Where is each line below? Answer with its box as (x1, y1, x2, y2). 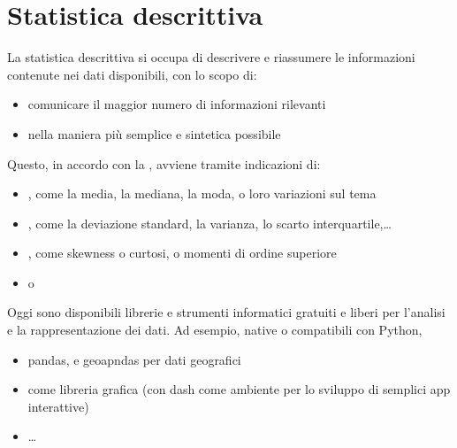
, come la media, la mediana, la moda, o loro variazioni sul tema (27, 184, 377, 203)
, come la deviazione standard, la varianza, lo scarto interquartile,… (27, 213, 392, 232)
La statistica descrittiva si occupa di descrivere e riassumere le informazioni (7, 48, 415, 66)
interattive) (27, 397, 89, 415)
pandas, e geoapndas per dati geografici (27, 350, 241, 368)
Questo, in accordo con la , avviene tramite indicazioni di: (7, 154, 321, 173)
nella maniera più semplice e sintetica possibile (27, 124, 281, 143)
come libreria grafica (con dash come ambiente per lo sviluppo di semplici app (27, 380, 451, 398)
